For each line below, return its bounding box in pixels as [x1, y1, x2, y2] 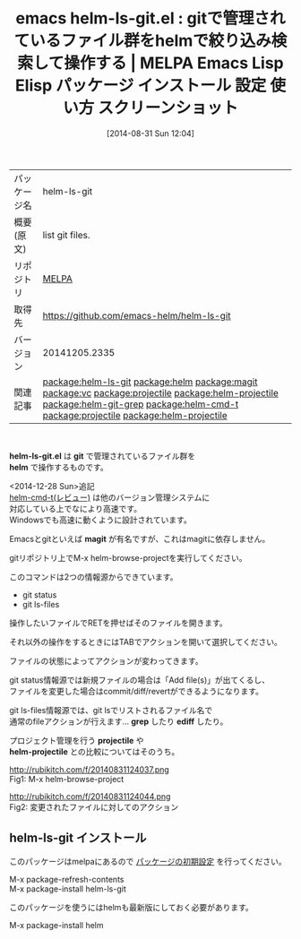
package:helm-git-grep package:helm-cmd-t [42, 398, 239, 410]
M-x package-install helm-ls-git [9, 883, 127, 894]
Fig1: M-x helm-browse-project [9, 773, 125, 784]
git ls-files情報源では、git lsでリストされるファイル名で [9, 704, 213, 715]
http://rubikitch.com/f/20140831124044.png [9, 790, 171, 802]
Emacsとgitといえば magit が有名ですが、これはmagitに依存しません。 [9, 533, 271, 544]
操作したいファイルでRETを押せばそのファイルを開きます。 [9, 617, 228, 628]
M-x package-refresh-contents [9, 874, 125, 884]
